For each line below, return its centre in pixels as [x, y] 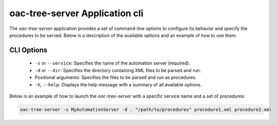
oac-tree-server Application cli [76, 13]
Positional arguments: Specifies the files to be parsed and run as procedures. [116, 77]
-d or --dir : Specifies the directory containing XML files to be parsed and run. [118, 70]
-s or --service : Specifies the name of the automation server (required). [113, 63]
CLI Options [28, 50]
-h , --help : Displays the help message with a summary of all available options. [118, 84]
